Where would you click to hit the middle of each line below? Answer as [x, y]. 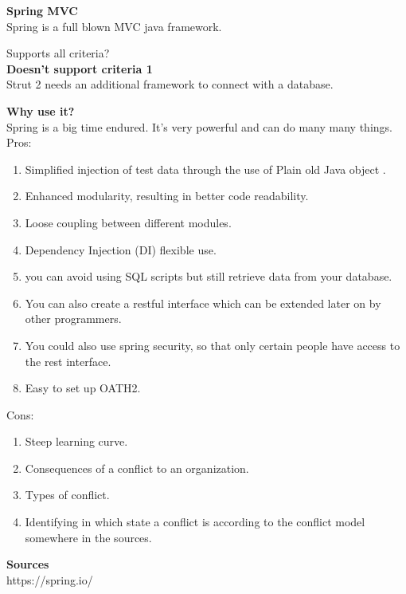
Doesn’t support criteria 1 [80, 68]
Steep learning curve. [76, 441]
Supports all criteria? [58, 53]
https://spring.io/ [50, 579]
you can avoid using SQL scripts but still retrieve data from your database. [209, 276]
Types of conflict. [67, 495]
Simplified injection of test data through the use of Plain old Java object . [205, 169]
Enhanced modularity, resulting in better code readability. [167, 196]
